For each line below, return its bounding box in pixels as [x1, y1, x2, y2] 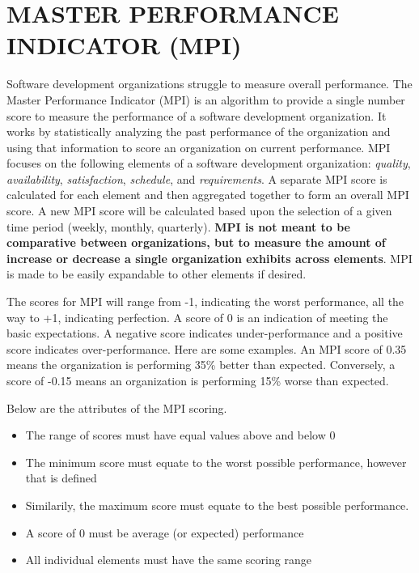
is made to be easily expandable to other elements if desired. [6, 265, 307, 282]
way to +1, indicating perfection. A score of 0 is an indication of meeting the [6, 308, 388, 325]
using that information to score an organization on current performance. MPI [6, 138, 391, 155]
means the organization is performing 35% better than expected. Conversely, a [6, 356, 396, 373]
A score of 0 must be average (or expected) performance [25, 524, 304, 541]
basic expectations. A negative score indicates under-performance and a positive [6, 325, 403, 342]
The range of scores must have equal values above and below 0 [25, 427, 336, 444]
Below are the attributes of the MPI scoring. [6, 399, 227, 416]
